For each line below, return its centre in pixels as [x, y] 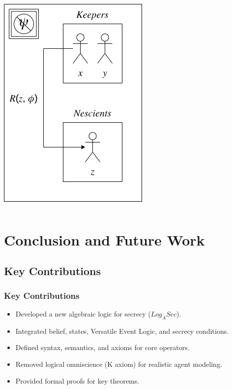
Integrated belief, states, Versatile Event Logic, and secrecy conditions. [122, 331]
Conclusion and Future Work [104, 239]
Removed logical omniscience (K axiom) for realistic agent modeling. [119, 364]
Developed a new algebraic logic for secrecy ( [83, 313]
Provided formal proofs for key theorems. [77, 380]
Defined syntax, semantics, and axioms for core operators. [102, 347]
